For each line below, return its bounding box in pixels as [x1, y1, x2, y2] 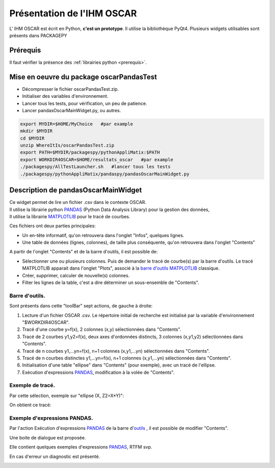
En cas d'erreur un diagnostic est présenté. [9, 453, 100, 459]
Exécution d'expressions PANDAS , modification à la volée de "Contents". [22, 369, 175, 375]
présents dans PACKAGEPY [9, 32, 67, 38]
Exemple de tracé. [9, 382, 56, 389]
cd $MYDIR [20, 135, 45, 141]
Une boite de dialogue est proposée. [9, 434, 86, 440]
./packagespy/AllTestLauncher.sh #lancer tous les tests [20, 164, 171, 170]
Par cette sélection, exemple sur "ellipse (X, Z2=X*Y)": [9, 393, 124, 399]
